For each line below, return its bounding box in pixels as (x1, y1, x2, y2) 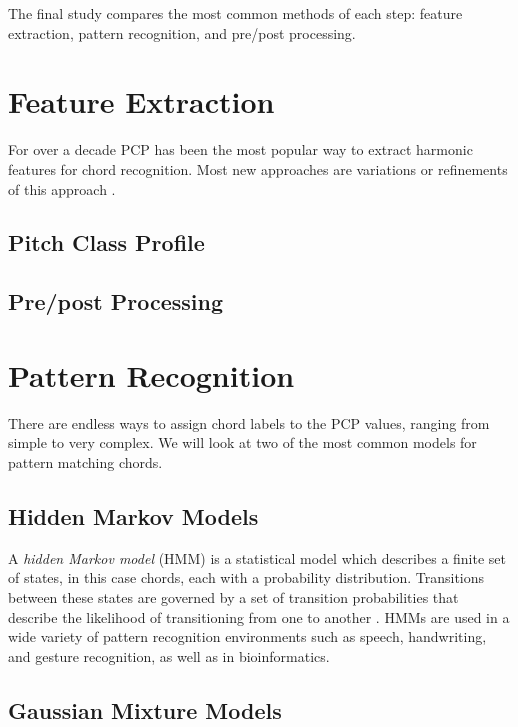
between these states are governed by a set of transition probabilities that (8, 586, 459, 607)
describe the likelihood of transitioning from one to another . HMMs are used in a (8, 606, 510, 627)
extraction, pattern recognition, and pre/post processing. (8, 22, 356, 43)
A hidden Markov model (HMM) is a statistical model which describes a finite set (8, 547, 507, 568)
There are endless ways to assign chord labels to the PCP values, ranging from (8, 412, 490, 433)
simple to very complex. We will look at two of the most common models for (8, 432, 477, 453)
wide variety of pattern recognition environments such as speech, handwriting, (8, 626, 487, 647)
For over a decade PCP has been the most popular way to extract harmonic (8, 139, 473, 160)
